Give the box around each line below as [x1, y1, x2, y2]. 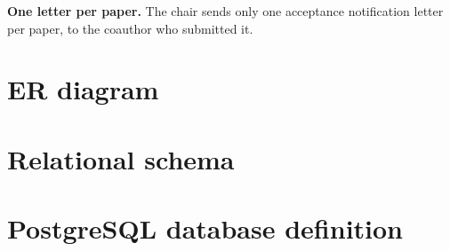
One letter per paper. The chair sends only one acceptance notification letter [7, 2, 444, 20]
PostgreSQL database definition [7, 210, 404, 247]
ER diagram [7, 71, 159, 107]
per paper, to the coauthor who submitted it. [7, 19, 253, 37]
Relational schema [7, 140, 235, 176]
